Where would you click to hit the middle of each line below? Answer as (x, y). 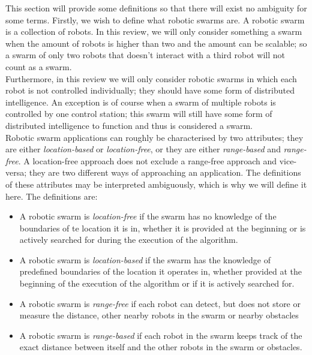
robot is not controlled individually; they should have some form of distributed (150, 90)
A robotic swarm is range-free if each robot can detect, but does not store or (160, 303)
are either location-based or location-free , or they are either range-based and (143, 149)
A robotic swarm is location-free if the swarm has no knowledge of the (148, 216)
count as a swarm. (39, 66)
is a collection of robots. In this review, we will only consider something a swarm (154, 31)
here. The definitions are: (52, 196)
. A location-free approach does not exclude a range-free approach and (148, 160)
